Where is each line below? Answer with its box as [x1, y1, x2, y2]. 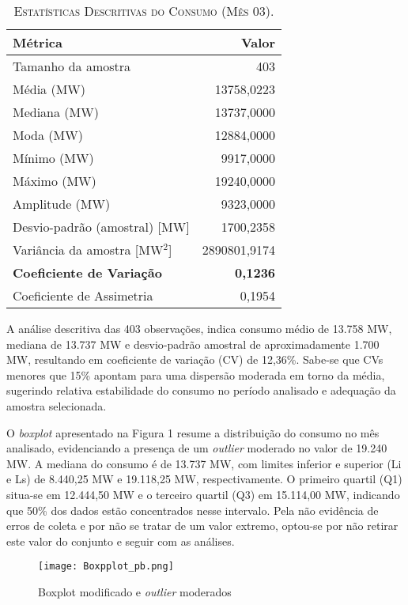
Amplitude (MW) [13, 195, 111, 213]
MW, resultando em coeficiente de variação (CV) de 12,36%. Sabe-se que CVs [6, 351, 383, 368]
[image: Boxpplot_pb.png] [38, 561, 174, 573]
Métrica [13, 33, 62, 51]
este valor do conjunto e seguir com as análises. [6, 532, 235, 549]
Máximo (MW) [13, 172, 96, 190]
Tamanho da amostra [13, 57, 131, 75]
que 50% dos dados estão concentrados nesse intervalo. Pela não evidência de [6, 501, 379, 518]
